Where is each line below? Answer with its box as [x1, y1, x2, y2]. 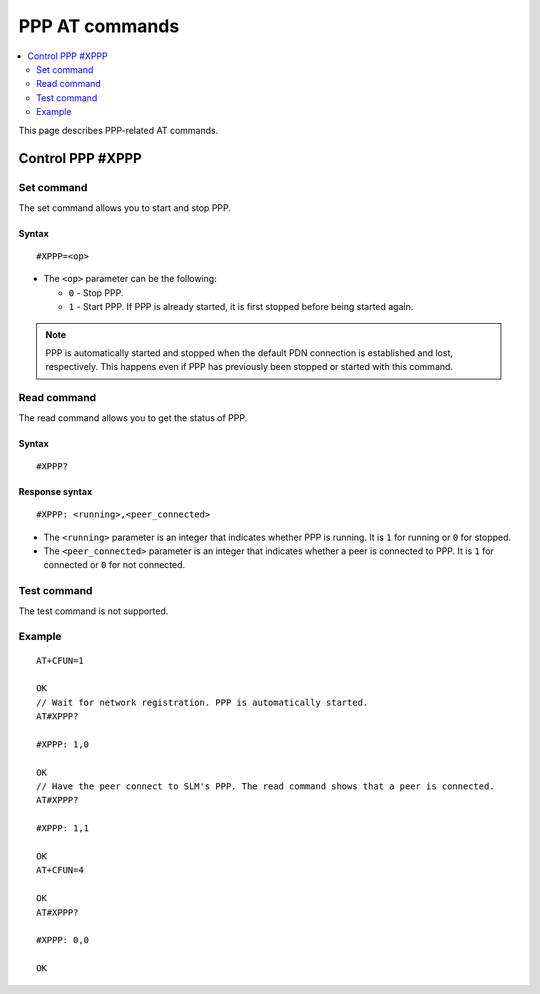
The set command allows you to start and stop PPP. [18, 201, 232, 214]
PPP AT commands [18, 15, 180, 37]
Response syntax [18, 485, 93, 497]
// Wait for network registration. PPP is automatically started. [36, 696, 369, 708]
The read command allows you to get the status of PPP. [18, 411, 248, 424]
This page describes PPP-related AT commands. [18, 124, 219, 136]
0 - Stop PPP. [68, 286, 124, 299]
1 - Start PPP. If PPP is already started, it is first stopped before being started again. [68, 301, 414, 313]
